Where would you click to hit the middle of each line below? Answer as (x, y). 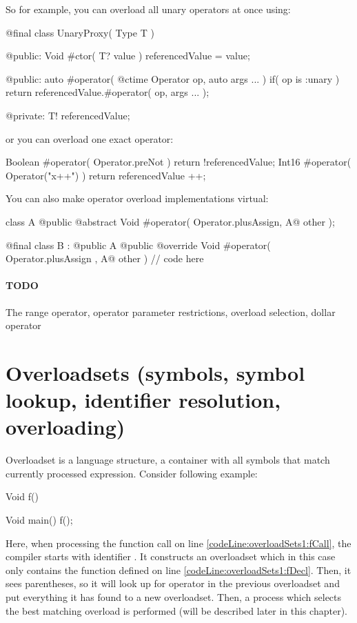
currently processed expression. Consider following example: (132, 473)
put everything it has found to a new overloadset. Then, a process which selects (174, 596)
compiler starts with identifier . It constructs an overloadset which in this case (171, 556)
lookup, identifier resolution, (143, 400)
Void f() (22, 496)
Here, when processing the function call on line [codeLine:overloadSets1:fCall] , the (178, 543)
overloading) (65, 427)
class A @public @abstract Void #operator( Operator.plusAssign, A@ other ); (170, 221)
